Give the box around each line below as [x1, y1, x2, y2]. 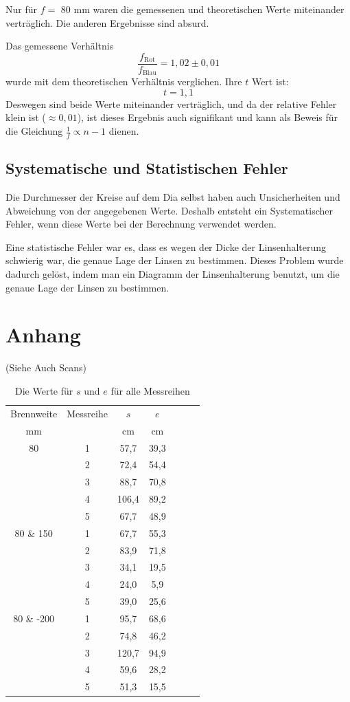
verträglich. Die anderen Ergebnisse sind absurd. [5, 15, 209, 30]
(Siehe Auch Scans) [5, 360, 86, 375]
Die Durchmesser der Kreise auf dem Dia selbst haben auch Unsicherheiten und [5, 190, 340, 204]
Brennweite [10, 406, 58, 420]
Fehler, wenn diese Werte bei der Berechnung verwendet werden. [5, 217, 277, 231]
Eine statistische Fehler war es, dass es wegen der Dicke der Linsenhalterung [5, 239, 327, 254]
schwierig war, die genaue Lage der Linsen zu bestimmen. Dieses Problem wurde [5, 253, 344, 267]
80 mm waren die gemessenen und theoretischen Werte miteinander [60, 2, 345, 16]
